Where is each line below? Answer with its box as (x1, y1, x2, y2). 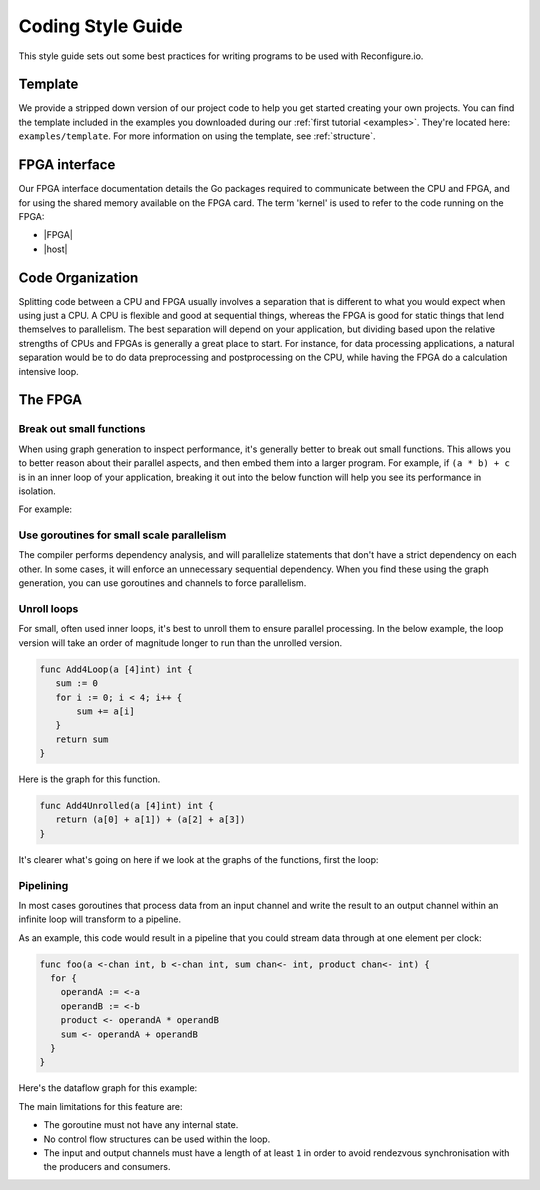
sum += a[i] (76, 705, 135, 717)
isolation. (18, 485, 57, 497)
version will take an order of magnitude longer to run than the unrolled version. (18, 636, 343, 649)
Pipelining (18, 878, 69, 892)
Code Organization (18, 269, 139, 286)
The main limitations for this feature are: (18, 1100, 184, 1112)
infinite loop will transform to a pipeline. (18, 913, 182, 925)
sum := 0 (55, 678, 99, 689)
